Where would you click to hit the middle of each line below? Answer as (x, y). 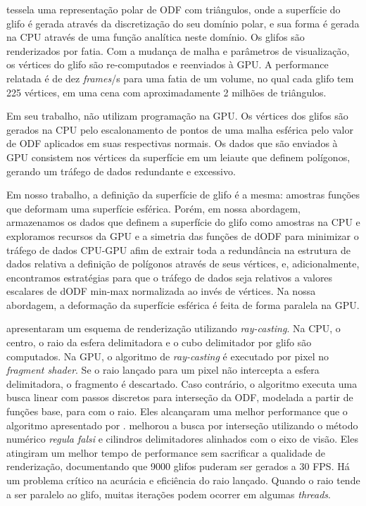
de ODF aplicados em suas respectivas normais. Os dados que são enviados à (172, 143)
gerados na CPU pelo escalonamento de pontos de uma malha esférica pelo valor (180, 129)
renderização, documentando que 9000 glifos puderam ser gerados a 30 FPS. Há (178, 466)
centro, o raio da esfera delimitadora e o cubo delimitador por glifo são (159, 342)
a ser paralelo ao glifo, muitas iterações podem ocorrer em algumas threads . (169, 494)
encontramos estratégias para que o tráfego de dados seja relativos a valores (170, 277)
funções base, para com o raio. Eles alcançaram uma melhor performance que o (177, 411)
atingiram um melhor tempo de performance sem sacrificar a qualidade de (166, 452)
